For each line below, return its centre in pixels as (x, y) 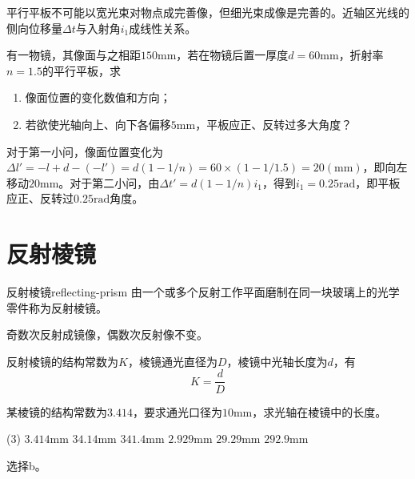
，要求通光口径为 (177, 411)
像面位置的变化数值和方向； (98, 97)
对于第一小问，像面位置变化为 (85, 151)
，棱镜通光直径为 (172, 361)
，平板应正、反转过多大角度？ (274, 124)
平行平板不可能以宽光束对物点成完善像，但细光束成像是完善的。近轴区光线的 (208, 12)
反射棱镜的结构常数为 (62, 361)
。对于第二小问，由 (109, 182)
